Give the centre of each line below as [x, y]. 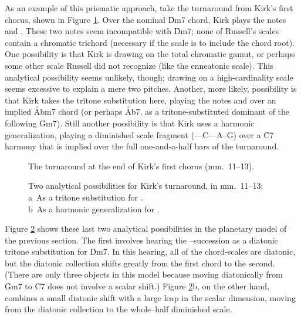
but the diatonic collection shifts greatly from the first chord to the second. [140, 263]
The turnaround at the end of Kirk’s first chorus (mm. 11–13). [141, 166]
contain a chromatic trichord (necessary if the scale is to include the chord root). [150, 42]
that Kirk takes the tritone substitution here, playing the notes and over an [141, 100]
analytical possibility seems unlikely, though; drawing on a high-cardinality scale [149, 77]
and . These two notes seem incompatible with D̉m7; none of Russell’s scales [142, 31]
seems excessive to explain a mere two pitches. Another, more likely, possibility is [151, 89]
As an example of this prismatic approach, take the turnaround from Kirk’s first [149, 8]
